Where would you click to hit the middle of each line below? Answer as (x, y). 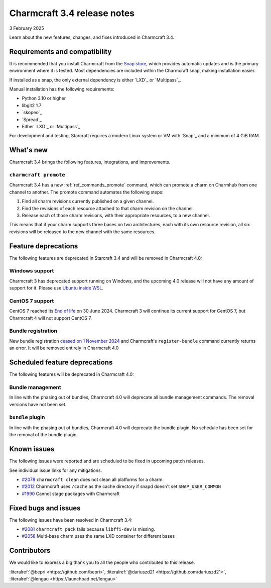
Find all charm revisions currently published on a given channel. (88, 202)
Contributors (30, 551)
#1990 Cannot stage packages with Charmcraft (71, 494)
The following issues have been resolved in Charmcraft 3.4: (71, 520)
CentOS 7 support (32, 301)
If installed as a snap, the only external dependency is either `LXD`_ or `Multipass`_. (95, 80)
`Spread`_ (32, 119)
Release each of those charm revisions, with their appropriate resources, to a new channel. (116, 215)
